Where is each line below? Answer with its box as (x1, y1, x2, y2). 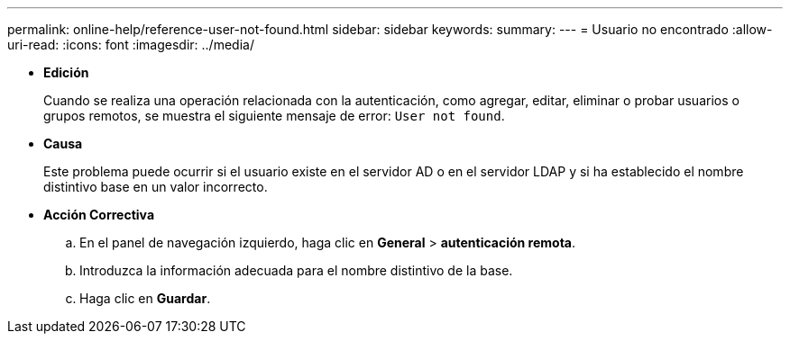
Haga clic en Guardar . (79, 291, 211, 306)
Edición (43, 65, 89, 80)
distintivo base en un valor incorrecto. (43, 179, 268, 194)
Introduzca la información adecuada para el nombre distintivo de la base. (79, 263, 513, 278)
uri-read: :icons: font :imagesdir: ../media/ (7, 37, 254, 52)
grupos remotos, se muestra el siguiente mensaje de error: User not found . (43, 108, 505, 123)
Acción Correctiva (43, 207, 155, 222)
